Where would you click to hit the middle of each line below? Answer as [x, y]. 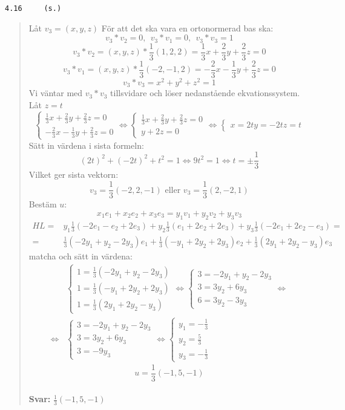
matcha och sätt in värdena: [81, 255]
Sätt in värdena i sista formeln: [86, 145]
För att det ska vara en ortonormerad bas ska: [187, 28]
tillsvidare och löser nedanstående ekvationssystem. [205, 93]
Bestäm [43, 204]
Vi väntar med [56, 93]
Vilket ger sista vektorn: [74, 174]
